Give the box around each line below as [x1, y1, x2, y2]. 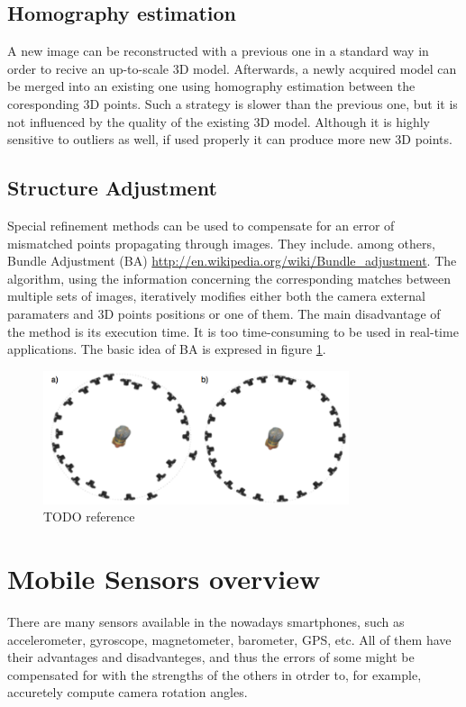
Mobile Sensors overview [7, 560, 321, 597]
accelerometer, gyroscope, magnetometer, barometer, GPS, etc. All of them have [7, 630, 452, 648]
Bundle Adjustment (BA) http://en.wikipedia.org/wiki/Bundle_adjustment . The [7, 251, 457, 270]
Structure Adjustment [7, 174, 217, 202]
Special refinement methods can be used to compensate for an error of [7, 215, 395, 234]
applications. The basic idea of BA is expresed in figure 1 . [7, 340, 326, 358]
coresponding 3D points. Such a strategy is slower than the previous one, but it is [7, 94, 458, 113]
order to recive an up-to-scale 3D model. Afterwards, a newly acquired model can [7, 59, 457, 77]
